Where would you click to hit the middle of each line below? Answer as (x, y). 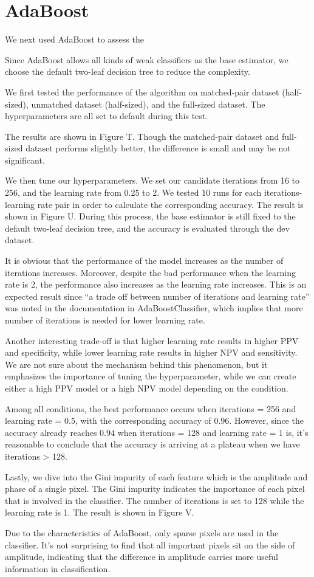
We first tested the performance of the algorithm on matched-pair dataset (142, 92)
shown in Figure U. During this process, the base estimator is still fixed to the (150, 216)
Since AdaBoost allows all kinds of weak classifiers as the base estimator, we (147, 59)
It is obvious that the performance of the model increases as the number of (144, 261)
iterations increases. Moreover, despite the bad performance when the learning (150, 272)
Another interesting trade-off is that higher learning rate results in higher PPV (152, 340)
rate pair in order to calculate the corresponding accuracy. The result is (170, 204)
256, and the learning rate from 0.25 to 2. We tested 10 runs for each (133, 192)
